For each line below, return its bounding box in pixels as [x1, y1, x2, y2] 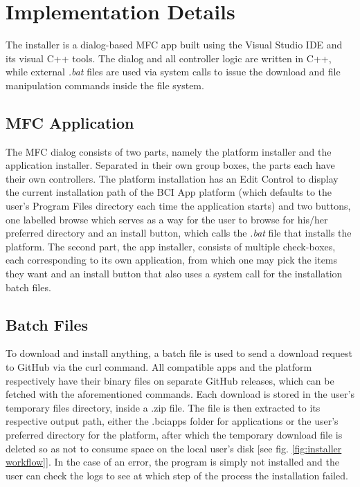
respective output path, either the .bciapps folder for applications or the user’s [6, 414, 339, 428]
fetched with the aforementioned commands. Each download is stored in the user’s [6, 387, 354, 401]
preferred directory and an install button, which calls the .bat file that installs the [6, 226, 352, 240]
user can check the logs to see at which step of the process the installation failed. [6, 468, 348, 482]
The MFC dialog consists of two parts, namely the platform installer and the [6, 144, 332, 158]
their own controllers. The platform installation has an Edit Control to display [6, 171, 339, 185]
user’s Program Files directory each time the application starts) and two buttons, [6, 199, 351, 213]
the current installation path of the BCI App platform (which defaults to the [6, 185, 332, 199]
